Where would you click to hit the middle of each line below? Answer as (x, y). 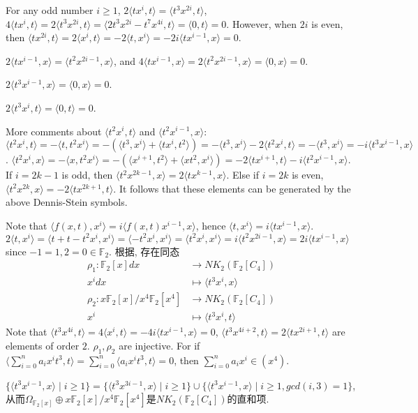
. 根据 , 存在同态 (144, 251)
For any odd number (50, 10)
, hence (211, 225)
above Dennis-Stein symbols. (67, 202)
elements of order (43, 345)
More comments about (54, 131)
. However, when (262, 23)
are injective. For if (159, 345)
